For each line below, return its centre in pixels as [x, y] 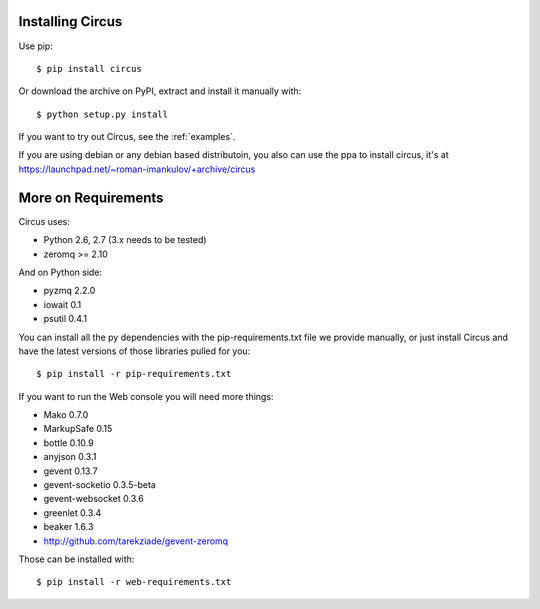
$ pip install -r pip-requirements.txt [134, 374]
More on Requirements [91, 197]
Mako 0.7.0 [66, 415]
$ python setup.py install [102, 114]
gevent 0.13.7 [71, 471]
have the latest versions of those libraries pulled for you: [134, 351]
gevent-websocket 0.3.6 [93, 499]
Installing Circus [70, 21]
